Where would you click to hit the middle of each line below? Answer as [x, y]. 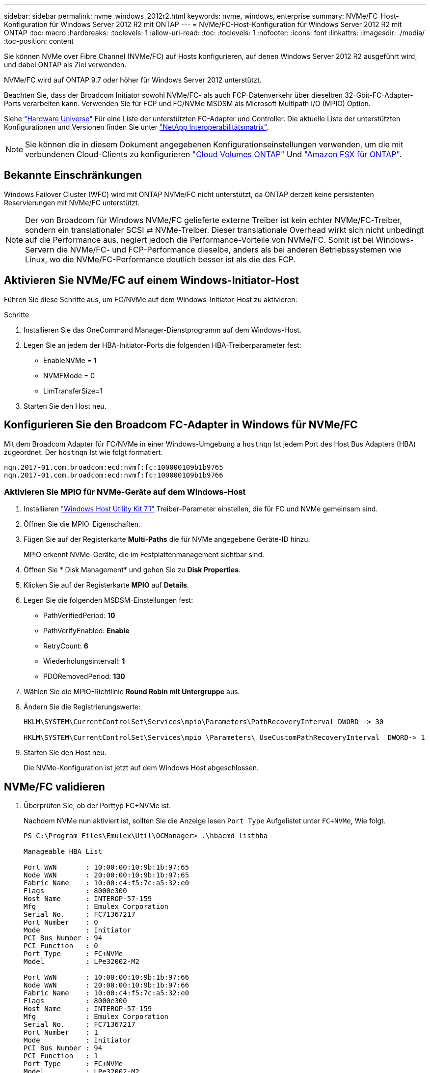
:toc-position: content [39, 41]
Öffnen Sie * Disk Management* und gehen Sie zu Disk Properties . [132, 570]
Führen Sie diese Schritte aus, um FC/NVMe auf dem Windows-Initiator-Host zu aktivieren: [151, 299]
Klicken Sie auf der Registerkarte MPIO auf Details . [106, 585]
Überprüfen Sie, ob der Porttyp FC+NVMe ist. [97, 806]
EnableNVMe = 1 [70, 360]
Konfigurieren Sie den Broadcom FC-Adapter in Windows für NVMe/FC [181, 425]
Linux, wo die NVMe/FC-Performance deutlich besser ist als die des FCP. [161, 259]
